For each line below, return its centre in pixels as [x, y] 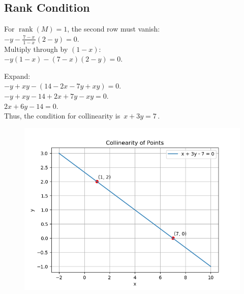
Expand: [17, 76]
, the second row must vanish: [114, 29]
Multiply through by [36, 49]
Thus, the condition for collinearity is [62, 116]
